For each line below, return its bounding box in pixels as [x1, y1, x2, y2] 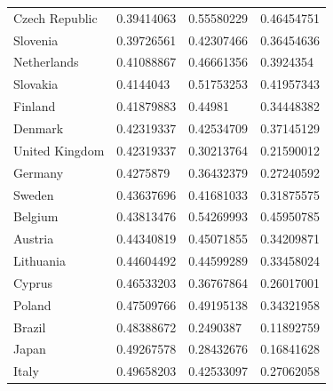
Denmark [13, 118, 64, 137]
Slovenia [13, 30, 59, 49]
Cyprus [13, 273, 53, 291]
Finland [13, 97, 56, 116]
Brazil [13, 317, 46, 336]
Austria [13, 229, 54, 248]
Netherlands [13, 52, 79, 71]
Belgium [13, 207, 59, 226]
